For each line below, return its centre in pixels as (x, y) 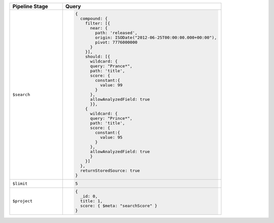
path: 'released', (116, 33)
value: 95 (111, 137)
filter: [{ (97, 23)
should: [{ (97, 57)
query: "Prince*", (111, 118)
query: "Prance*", (111, 66)
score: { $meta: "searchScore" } (119, 206)
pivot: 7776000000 (116, 42)
